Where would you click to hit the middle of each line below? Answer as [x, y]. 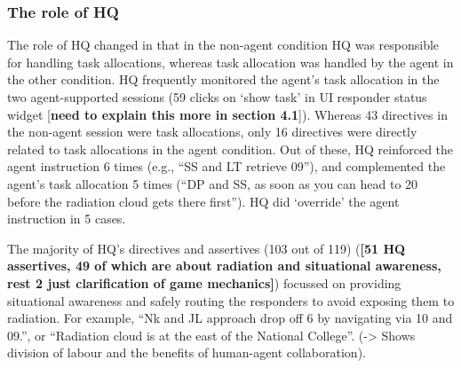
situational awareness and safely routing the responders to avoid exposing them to [231, 300]
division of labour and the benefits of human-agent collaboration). [187, 352]
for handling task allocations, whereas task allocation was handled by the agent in [230, 62]
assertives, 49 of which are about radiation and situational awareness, [224, 266]
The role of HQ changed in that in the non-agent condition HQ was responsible [223, 45]
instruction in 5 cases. [67, 219]
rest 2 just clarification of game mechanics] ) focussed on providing [204, 282]
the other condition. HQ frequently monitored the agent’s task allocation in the [223, 79]
